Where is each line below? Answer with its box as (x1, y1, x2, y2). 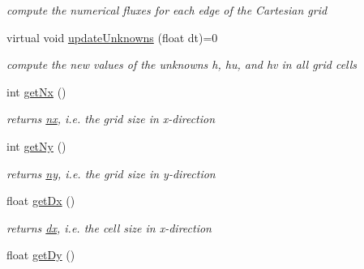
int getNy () (6, 137, 66, 154)
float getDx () (6, 192, 75, 209)
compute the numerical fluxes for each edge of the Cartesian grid (6, 2, 328, 18)
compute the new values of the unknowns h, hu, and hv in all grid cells (6, 56, 358, 73)
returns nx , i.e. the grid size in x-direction (6, 110, 216, 127)
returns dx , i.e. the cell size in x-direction (6, 219, 212, 236)
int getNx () (6, 83, 66, 100)
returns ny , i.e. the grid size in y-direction (6, 164, 216, 181)
